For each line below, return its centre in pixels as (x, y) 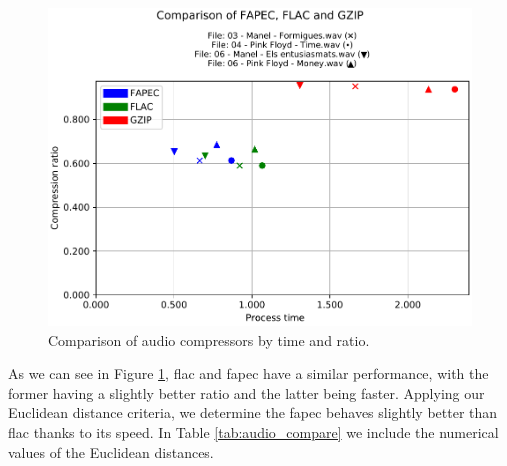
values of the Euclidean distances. (111, 451)
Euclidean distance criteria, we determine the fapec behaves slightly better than (253, 412)
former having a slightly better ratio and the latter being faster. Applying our (246, 392)
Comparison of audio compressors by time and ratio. (209, 339)
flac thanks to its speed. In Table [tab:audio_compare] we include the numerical (253, 432)
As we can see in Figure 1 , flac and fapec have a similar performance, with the (248, 373)
